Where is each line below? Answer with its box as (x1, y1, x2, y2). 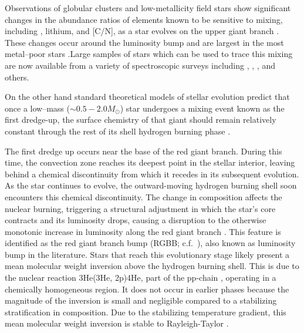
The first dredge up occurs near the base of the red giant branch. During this (5, 144, 282, 157)
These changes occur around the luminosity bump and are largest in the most (5, 36, 284, 48)
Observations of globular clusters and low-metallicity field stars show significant (5, 2, 291, 14)
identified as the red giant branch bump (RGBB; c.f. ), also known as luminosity (5, 237, 296, 249)
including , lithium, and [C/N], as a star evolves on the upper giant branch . (5, 25, 279, 37)
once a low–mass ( (5, 102, 70, 114)
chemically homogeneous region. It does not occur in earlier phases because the (5, 282, 289, 295)
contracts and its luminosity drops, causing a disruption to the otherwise (5, 214, 266, 226)
